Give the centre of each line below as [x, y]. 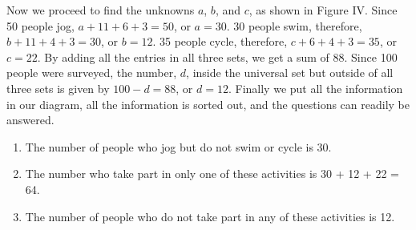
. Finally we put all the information [315, 88]
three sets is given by [58, 88]
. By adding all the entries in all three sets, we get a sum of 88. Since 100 [217, 56]
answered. [30, 120]
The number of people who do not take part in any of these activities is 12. [210, 216]
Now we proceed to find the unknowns [101, 10]
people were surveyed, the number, [92, 73]
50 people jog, [40, 25]
